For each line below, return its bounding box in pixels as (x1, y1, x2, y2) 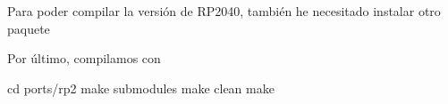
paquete (7, 19, 50, 37)
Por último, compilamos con (7, 49, 161, 68)
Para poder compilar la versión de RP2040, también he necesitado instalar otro (7, 2, 441, 20)
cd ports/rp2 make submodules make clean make (7, 78, 275, 97)
